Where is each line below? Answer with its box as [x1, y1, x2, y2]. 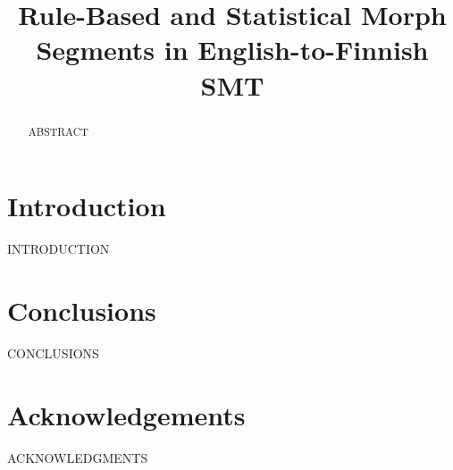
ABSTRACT [28, 123, 88, 138]
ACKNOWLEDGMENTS [7, 448, 148, 466]
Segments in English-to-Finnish [36, 31, 429, 68]
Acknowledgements [7, 396, 246, 432]
